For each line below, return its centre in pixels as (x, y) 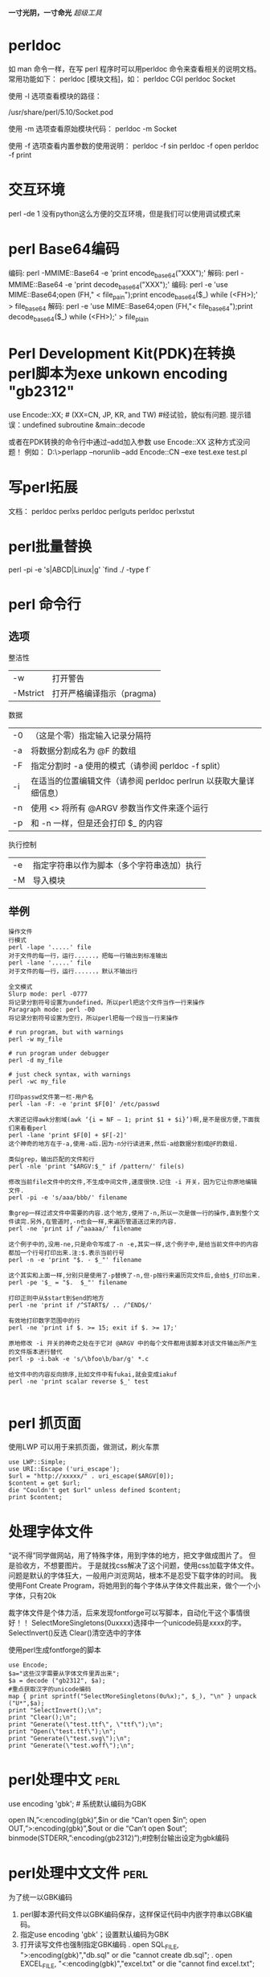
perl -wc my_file (37, 1082)
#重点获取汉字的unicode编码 (50, 1689)
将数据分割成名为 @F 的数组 (84, 750)
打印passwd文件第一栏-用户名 (51, 1097)
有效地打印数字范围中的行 (44, 1321)
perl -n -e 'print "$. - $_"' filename (75, 1260)
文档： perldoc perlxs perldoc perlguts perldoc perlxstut (102, 511)
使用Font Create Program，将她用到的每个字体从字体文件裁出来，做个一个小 (135, 1586)
